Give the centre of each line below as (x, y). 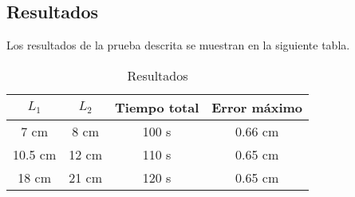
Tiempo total (157, 107)
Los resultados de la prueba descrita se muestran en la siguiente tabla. (178, 45)
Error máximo (257, 107)
